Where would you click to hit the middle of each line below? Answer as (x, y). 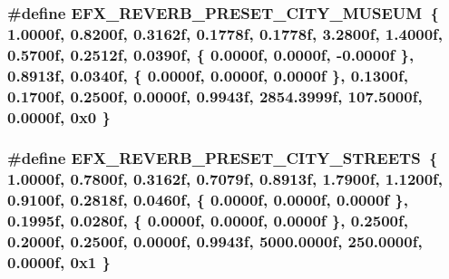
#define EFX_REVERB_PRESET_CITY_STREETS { (223, 158)
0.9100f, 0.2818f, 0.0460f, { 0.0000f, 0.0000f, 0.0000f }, (208, 200)
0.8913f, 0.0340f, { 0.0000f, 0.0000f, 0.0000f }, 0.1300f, (208, 75)
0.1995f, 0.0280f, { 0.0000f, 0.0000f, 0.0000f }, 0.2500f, (208, 221)
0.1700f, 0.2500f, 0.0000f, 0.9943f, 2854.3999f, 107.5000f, (215, 96)
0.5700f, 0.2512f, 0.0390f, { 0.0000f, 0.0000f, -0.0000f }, (211, 54)
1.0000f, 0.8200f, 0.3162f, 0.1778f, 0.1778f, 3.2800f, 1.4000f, (225, 33)
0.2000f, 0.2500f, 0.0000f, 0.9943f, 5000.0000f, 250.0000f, (215, 241)
